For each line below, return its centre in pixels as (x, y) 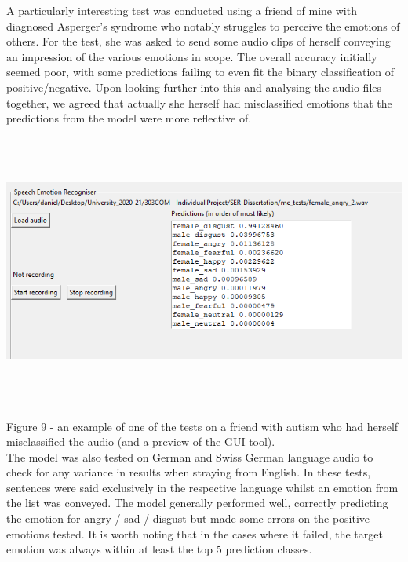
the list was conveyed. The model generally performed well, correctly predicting (197, 503)
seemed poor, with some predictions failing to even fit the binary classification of (200, 72)
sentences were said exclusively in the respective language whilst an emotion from (202, 487)
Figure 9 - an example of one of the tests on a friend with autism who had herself (202, 426)
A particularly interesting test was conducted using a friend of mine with (182, 10)
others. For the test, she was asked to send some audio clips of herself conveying (199, 41)
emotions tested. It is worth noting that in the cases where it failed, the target (195, 533)
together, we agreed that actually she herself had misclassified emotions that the (199, 102)
